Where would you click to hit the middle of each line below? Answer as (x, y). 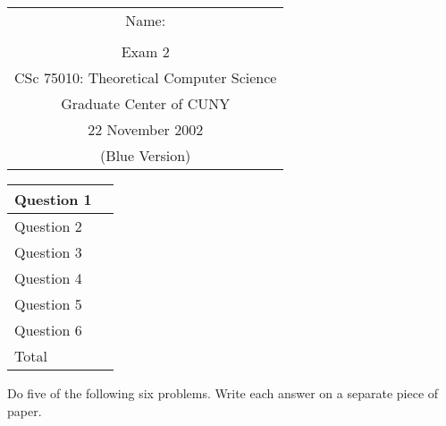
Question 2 (48, 226)
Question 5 (48, 304)
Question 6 (48, 330)
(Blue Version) (146, 155)
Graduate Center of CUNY (146, 103)
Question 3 (48, 252)
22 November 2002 (146, 129)
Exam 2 (145, 51)
